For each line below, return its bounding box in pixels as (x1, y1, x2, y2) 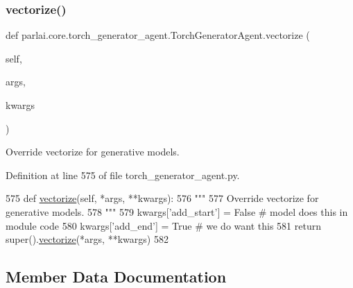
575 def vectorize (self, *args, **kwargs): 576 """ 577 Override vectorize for (6, 191, 319, 205)
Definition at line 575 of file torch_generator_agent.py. (6, 167, 240, 182)
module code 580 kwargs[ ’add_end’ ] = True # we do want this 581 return (6, 218, 321, 232)
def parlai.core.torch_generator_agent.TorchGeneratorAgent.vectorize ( (6, 28, 310, 42)
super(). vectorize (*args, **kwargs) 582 (6, 232, 169, 246)
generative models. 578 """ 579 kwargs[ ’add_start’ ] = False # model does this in (6, 204, 348, 219)
